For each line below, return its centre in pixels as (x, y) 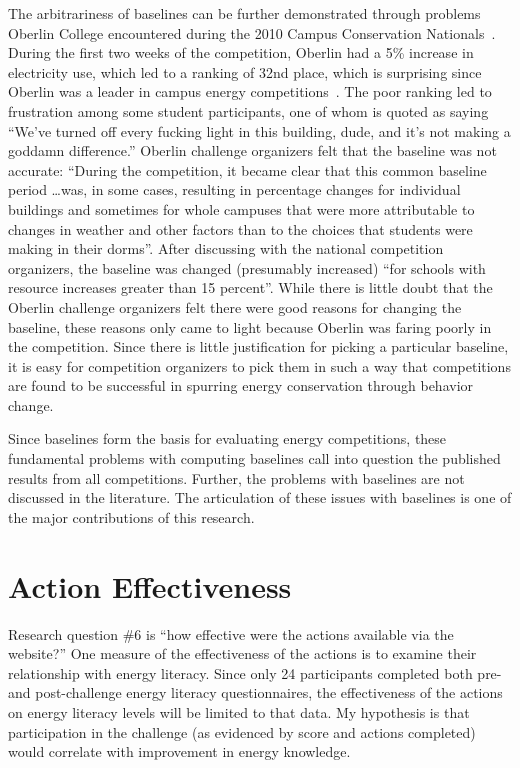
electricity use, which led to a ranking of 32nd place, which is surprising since (245, 71)
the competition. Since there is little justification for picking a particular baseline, (258, 346)
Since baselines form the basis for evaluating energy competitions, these (227, 438)
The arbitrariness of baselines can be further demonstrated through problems (244, 13)
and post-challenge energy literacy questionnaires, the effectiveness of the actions (255, 692)
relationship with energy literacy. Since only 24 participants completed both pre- (255, 672)
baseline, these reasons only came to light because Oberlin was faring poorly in (250, 326)
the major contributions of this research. (131, 516)
